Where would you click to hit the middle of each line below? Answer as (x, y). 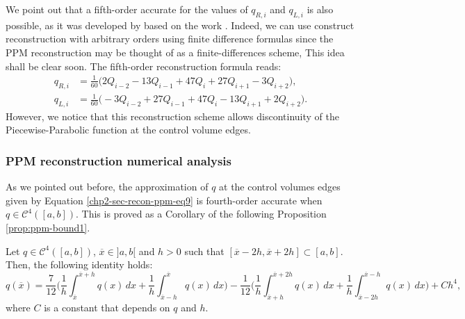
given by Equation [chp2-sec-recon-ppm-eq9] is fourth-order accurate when (164, 200)
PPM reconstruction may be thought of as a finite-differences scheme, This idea (175, 52)
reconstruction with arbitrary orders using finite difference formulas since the (170, 39)
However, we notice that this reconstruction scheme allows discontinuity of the (172, 116)
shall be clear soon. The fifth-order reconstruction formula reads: (144, 66)
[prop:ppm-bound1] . (48, 228)
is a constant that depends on (107, 307)
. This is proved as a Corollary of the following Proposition (201, 214)
